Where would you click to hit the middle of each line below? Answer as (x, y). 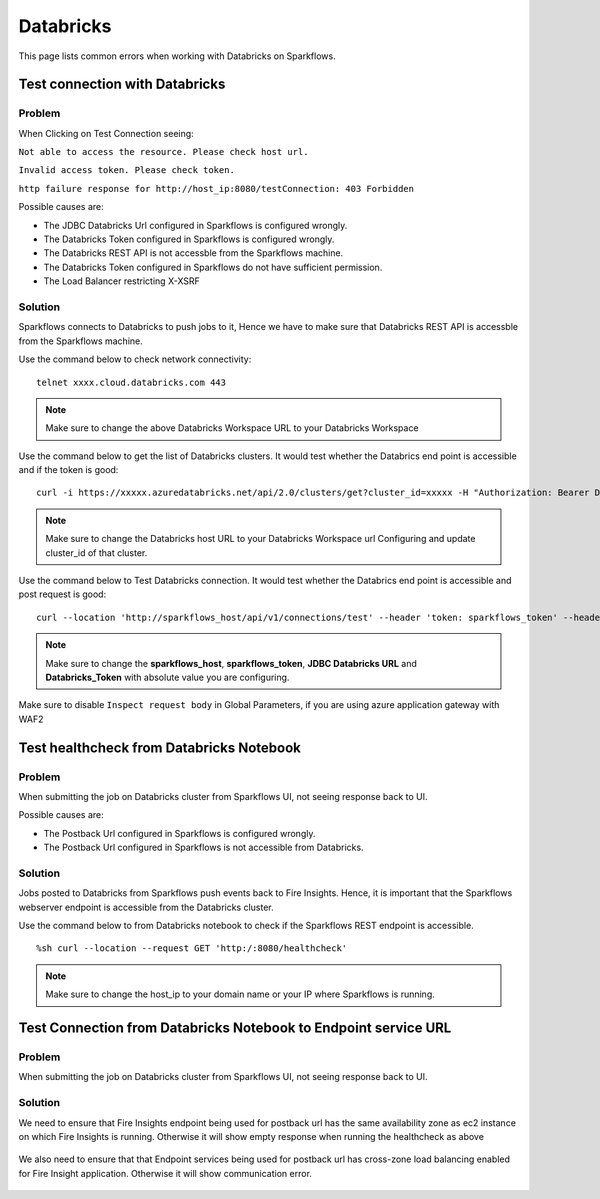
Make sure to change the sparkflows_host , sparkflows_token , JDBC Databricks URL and (231, 663)
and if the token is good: (68, 470)
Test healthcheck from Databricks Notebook (160, 747)
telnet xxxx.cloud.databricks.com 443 (131, 382)
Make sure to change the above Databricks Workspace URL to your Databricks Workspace (232, 428)
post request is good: (62, 594)
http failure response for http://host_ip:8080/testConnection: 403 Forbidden (216, 188)
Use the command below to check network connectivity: (135, 359)
